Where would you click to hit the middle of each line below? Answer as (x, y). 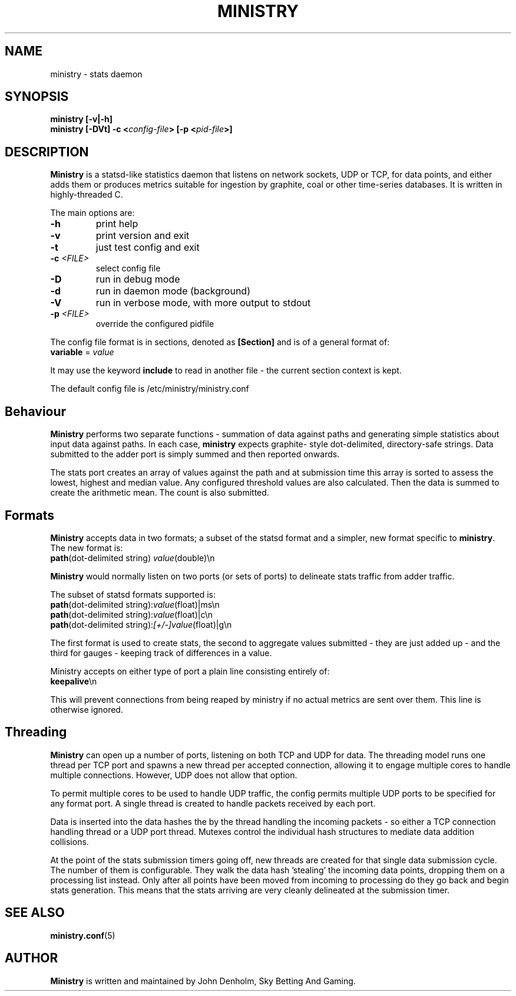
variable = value (82, 352)
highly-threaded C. (87, 195)
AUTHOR (32, 958)
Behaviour (36, 411)
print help (117, 224)
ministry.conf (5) (83, 935)
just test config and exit (148, 248)
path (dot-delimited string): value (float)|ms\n (135, 604)
